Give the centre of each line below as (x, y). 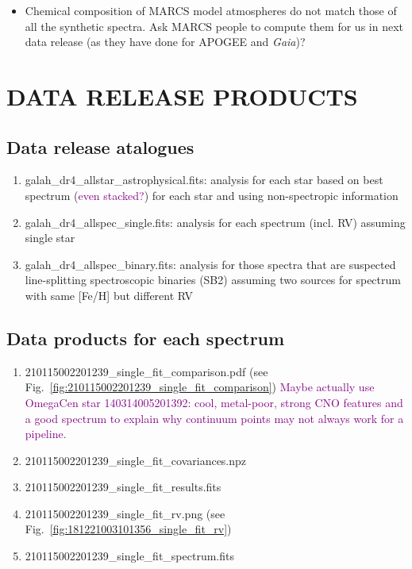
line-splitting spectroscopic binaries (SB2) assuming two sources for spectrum (213, 280)
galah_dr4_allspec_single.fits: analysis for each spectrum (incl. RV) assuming (215, 222)
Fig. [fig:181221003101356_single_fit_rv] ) (128, 529)
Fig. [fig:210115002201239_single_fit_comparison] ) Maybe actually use (200, 387)
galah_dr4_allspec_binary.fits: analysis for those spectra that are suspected (210, 264)
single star (50, 238)
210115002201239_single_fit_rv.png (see (125, 513)
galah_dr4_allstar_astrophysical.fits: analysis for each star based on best (204, 180)
